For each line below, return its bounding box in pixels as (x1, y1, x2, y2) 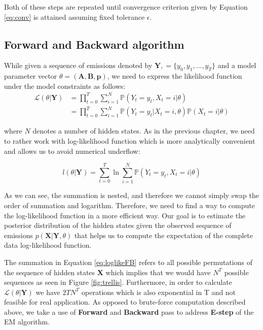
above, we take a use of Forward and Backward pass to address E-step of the (4, 306, 254, 317)
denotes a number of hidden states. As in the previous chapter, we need (32, 125, 255, 136)
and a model (217, 60, 256, 71)
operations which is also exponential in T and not (82, 286, 236, 297)
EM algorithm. (4, 316, 50, 327)
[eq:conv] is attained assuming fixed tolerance (4, 11, 145, 22)
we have (35, 286, 60, 297)
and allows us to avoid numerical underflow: (4, 145, 140, 156)
